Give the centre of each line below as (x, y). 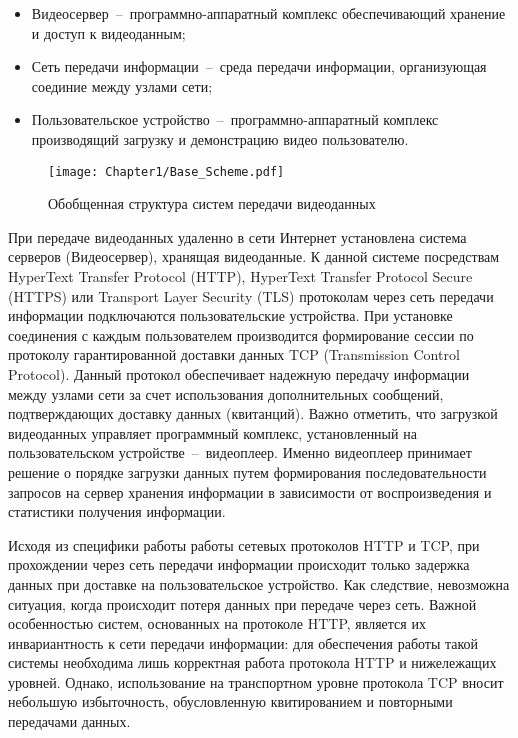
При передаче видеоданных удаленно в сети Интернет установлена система (237, 236)
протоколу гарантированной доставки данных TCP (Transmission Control (234, 354)
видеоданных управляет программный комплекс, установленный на (212, 432)
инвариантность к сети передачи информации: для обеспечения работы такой (243, 642)
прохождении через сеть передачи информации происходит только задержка (239, 564)
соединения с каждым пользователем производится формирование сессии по (241, 334)
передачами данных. (69, 721)
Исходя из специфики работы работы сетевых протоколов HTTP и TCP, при (244, 544)
